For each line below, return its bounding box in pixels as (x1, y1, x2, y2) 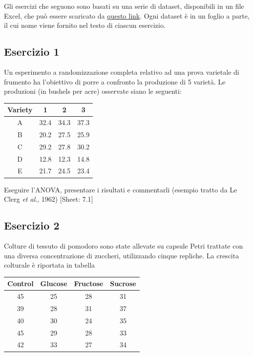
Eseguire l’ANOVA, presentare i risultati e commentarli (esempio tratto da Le (4, 184, 237, 194)
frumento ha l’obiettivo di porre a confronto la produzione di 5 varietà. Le (4, 76, 226, 86)
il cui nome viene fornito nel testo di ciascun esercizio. (4, 20, 166, 30)
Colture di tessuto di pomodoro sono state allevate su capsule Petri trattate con (4, 240, 243, 251)
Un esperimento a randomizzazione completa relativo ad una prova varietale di (4, 66, 239, 77)
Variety (7, 105, 33, 115)
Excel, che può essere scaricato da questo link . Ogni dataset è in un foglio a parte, (4, 10, 250, 21)
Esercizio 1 (4, 44, 60, 59)
